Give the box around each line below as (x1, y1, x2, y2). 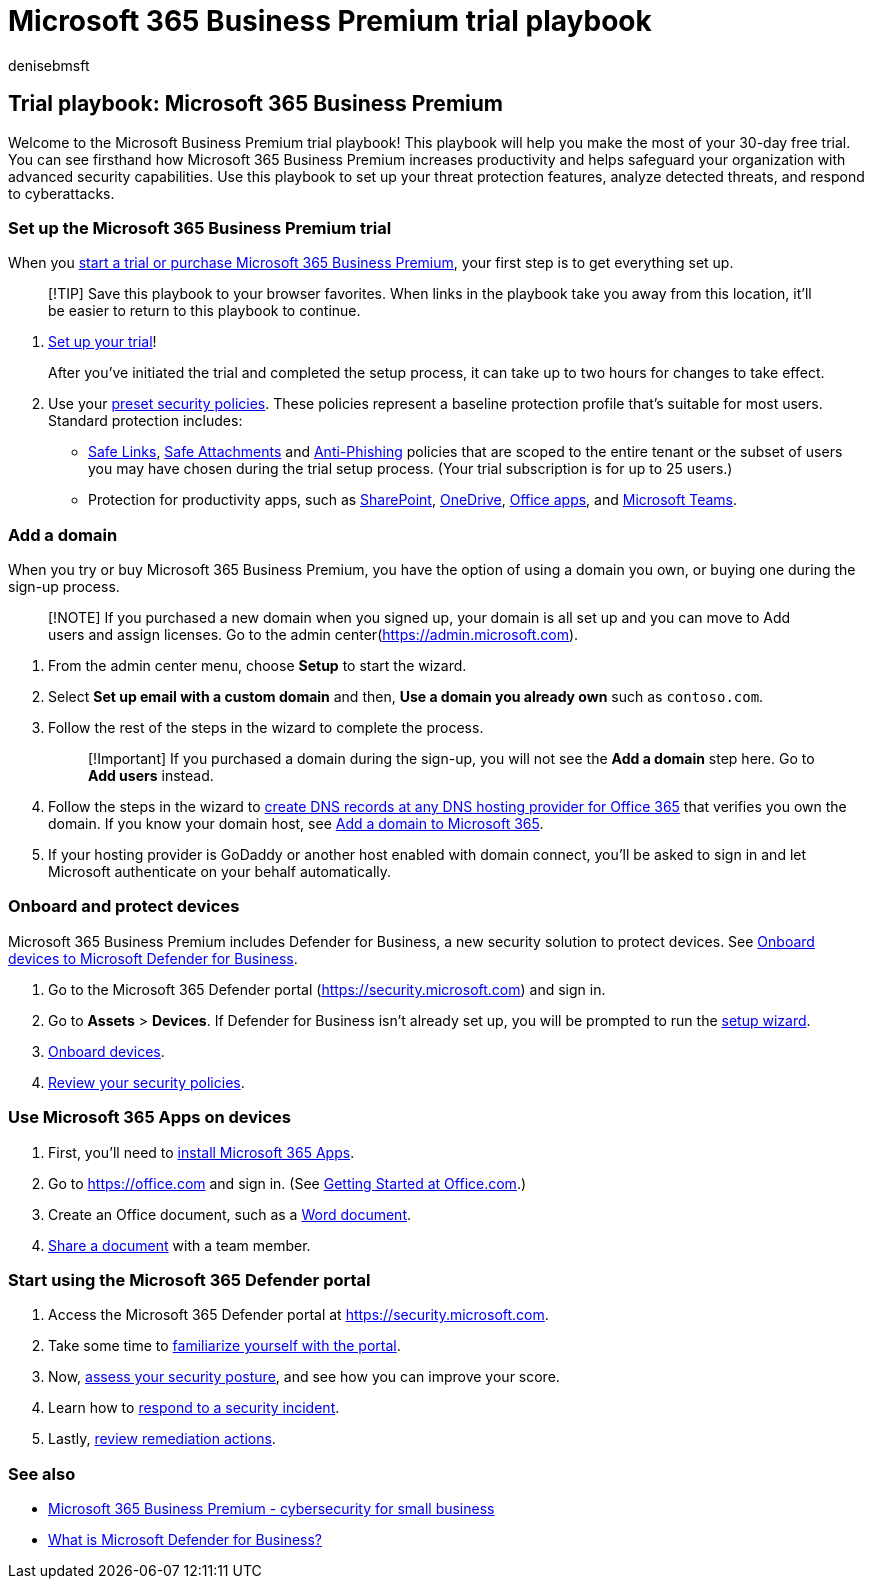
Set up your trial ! (48, 333, 157, 351)
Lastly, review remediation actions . (48, 1430, 276, 1448)
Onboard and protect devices (8, 896, 240, 917)
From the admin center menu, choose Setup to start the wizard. (48, 657, 467, 675)
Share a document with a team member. (48, 1236, 311, 1254)
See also (8, 1463, 76, 1484)
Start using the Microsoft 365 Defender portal (8, 1269, 371, 1290)
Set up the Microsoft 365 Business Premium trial (8, 217, 392, 238)
